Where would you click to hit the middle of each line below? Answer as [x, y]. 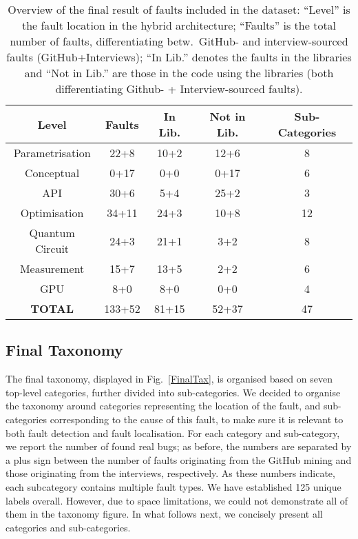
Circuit [52, 248]
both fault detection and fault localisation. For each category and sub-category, [173, 433]
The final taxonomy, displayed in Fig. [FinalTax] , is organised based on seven [169, 379]
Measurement [52, 268]
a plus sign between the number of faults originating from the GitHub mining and [179, 459]
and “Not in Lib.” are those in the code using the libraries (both [179, 73]
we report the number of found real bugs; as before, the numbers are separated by [179, 446]
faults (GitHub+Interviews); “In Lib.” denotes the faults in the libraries [179, 57]
